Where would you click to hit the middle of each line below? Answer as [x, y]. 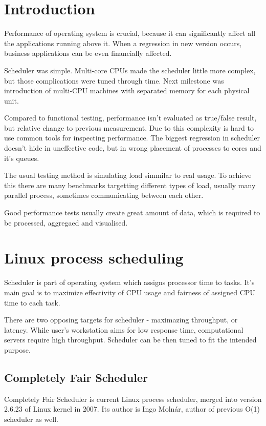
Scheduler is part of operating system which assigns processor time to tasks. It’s [129, 282]
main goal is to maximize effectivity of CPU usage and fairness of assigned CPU [130, 292]
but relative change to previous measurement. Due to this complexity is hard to [129, 127]
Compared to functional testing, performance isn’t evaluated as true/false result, [130, 118]
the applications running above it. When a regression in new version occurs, [123, 43]
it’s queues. [22, 158]
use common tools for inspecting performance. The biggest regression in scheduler [132, 138]
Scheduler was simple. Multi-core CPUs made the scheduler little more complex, [130, 70]
